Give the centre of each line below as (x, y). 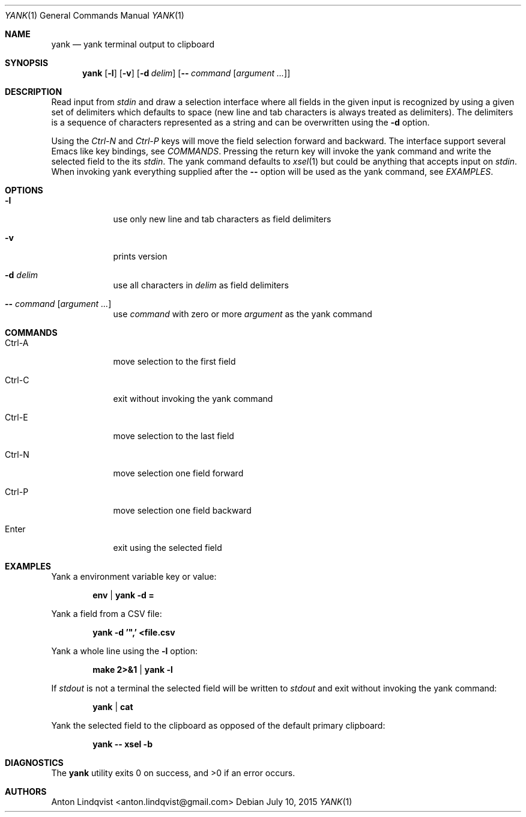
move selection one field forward (178, 473)
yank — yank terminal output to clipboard (133, 44)
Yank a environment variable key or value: (134, 576)
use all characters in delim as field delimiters (201, 285)
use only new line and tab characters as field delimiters (222, 219)
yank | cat (113, 707)
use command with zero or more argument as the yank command (243, 314)
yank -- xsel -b (122, 744)
